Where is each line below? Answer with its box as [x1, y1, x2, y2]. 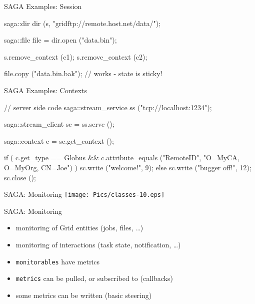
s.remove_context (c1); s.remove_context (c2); [4, 51, 147, 62]
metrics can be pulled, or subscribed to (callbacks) [15, 273, 173, 283]
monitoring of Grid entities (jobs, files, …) [15, 222, 143, 233]
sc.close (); [4, 172, 36, 182]
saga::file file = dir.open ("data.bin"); [4, 35, 117, 45]
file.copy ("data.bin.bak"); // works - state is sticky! [4, 68, 162, 79]
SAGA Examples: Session [4, 1, 82, 11]
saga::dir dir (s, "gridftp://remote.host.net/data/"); [4, 18, 161, 28]
